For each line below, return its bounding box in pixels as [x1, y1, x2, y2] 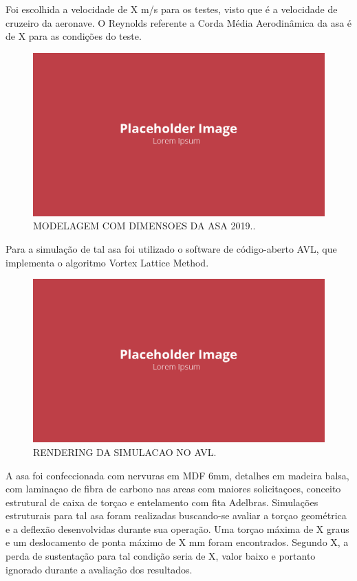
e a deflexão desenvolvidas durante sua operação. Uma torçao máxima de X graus [6, 521, 349, 536]
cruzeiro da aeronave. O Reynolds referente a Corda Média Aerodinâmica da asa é [6, 15, 352, 30]
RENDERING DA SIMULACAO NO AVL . [33, 444, 217, 459]
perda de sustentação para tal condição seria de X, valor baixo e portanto [6, 549, 316, 563]
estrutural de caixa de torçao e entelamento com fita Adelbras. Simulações [6, 494, 318, 509]
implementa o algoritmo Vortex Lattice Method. [6, 255, 209, 269]
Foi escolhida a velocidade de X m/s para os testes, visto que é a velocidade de [6, 2, 338, 16]
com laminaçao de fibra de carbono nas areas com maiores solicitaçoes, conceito [6, 481, 341, 496]
